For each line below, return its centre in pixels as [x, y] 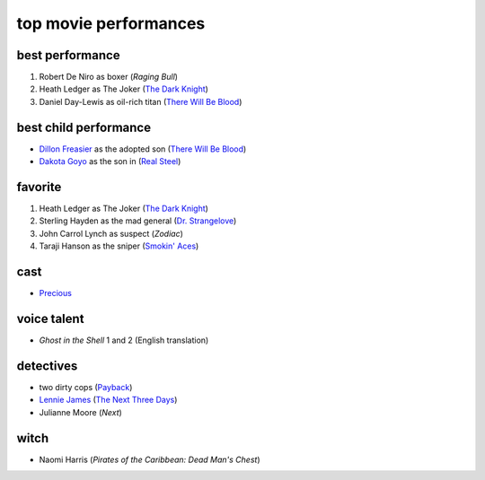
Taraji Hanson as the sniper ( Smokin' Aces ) [119, 246]
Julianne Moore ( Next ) [81, 412]
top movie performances [111, 23]
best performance [68, 55]
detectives [47, 366]
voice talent [50, 319]
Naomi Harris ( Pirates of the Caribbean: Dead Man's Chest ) [150, 459]
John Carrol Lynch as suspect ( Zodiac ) [111, 233]
